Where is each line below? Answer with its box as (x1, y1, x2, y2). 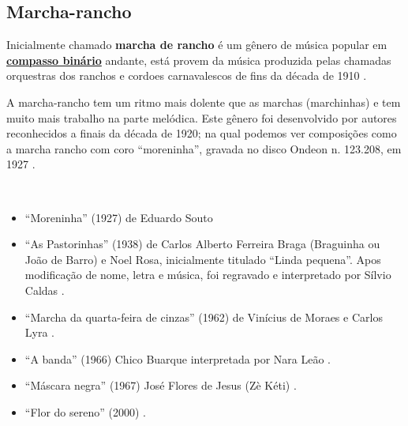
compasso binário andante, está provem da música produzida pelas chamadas (6, 51, 391, 68)
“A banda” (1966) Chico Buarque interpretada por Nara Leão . (24, 350, 331, 367)
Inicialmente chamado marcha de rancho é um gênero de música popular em (6, 36, 387, 53)
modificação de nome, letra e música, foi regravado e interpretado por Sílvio (24, 266, 391, 283)
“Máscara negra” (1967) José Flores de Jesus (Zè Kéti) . (24, 377, 297, 394)
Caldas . (24, 281, 65, 298)
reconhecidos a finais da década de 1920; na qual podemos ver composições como (6, 125, 397, 141)
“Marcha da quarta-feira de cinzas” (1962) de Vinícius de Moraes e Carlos (24, 308, 383, 325)
